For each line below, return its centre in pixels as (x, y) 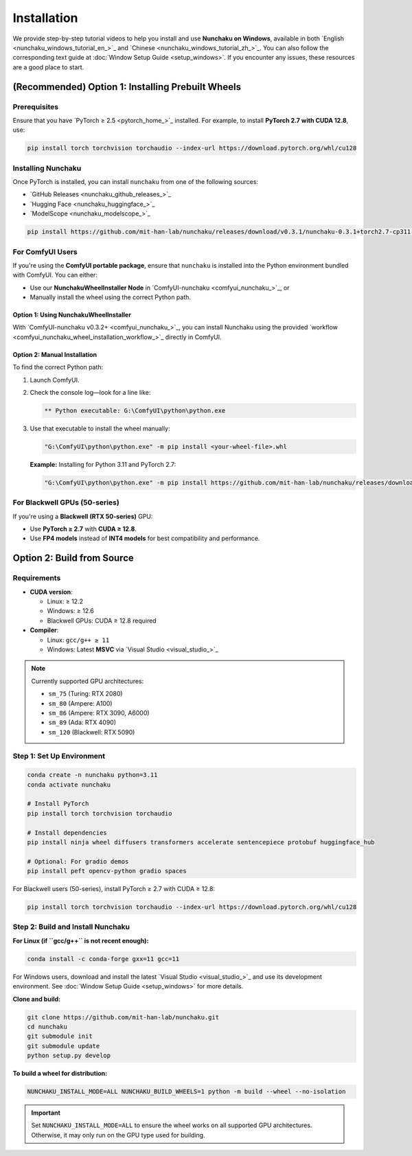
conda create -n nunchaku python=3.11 (92, 775)
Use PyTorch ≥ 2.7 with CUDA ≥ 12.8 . (83, 529)
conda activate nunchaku (69, 785)
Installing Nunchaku (47, 168)
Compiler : (44, 630)
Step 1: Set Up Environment (59, 756)
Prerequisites (35, 106)
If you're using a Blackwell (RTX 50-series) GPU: (83, 516)
